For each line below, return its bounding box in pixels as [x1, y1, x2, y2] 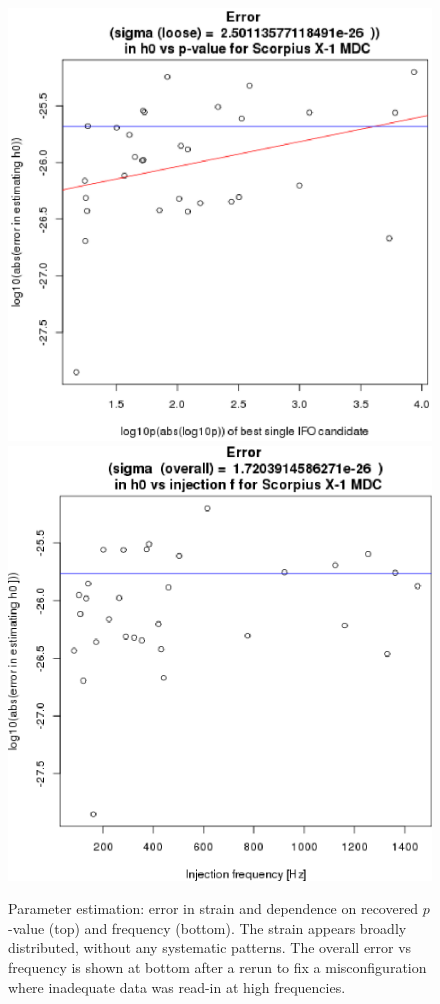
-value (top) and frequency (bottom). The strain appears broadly [8, 917, 407, 938]
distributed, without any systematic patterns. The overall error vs [8, 937, 412, 958]
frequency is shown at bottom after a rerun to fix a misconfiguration [8, 956, 427, 977]
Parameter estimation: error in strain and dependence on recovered [8, 898, 419, 919]
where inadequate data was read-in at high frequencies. [8, 976, 346, 997]
